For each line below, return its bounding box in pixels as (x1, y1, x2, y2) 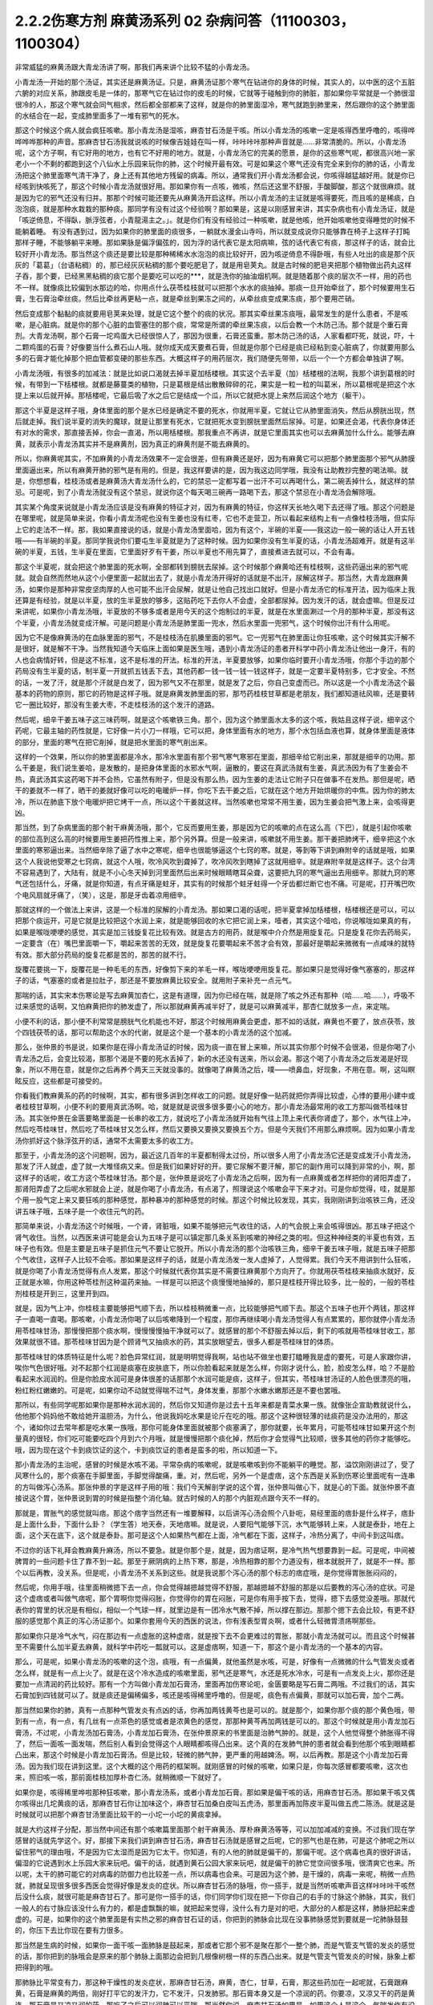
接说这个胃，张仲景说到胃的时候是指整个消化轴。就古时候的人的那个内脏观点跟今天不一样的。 (14, 1493, 324, 1503)
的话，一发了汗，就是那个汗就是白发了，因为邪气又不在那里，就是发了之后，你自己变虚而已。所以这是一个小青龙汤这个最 (14, 678, 415, 687)
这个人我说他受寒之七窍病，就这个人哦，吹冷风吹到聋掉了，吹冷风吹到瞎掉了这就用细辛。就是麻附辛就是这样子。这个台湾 (14, 857, 415, 866)
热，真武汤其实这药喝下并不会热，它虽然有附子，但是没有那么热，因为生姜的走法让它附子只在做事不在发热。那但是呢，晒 (14, 774, 415, 784)
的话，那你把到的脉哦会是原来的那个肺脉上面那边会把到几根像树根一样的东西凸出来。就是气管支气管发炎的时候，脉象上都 (14, 1951, 415, 1961)
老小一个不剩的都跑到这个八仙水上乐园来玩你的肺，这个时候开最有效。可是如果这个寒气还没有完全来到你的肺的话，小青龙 (14, 159, 415, 168)
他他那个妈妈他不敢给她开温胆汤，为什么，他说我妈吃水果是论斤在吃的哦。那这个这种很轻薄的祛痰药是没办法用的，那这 (14, 1412, 408, 1421)
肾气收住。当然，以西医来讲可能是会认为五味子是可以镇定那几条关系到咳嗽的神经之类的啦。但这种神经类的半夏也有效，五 (14, 1232, 415, 1242)
